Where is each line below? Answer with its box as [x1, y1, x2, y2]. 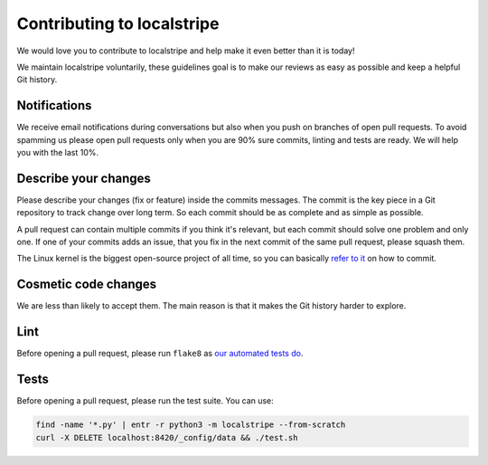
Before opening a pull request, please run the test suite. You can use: [16, 395, 275, 406]
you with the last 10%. [16, 147, 99, 158]
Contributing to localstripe [16, 14, 220, 33]
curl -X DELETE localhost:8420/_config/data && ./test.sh [35, 432, 298, 442]
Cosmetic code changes [16, 277, 157, 292]
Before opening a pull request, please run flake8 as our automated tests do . [16, 348, 304, 359]
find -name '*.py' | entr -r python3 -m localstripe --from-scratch [35, 420, 346, 430]
